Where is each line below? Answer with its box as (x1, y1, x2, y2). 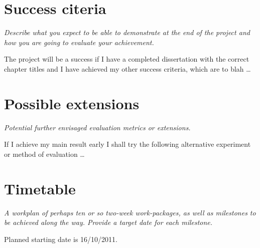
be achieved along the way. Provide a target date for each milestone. (4, 217, 213, 227)
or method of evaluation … (4, 148, 85, 159)
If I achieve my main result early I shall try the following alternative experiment (4, 139, 251, 149)
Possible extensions (4, 93, 140, 113)
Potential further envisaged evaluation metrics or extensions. (4, 122, 191, 132)
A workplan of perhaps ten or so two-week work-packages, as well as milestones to (4, 207, 256, 217)
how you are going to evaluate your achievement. (4, 37, 154, 47)
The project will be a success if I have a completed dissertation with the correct (4, 54, 249, 64)
